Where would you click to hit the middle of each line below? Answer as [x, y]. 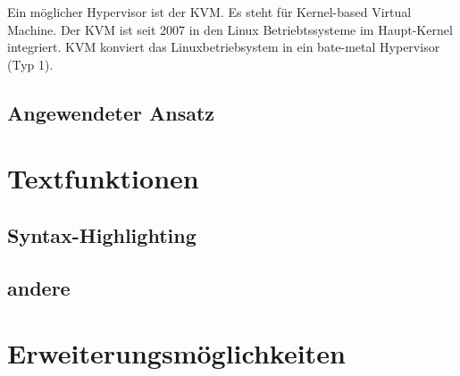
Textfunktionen [103, 178]
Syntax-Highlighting [102, 234]
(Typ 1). [30, 64]
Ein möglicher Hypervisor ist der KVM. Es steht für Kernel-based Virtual [209, 12]
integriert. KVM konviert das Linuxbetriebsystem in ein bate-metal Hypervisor [224, 47]
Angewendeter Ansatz [111, 112]
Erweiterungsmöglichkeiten [176, 353]
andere [39, 287]
